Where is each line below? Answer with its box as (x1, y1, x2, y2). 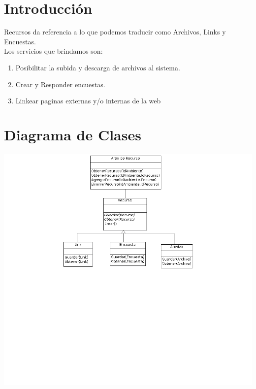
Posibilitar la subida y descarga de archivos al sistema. (15, 62, 180, 72)
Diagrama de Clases (4, 124, 141, 144)
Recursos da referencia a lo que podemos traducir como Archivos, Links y (4, 27, 226, 37)
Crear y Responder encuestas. (15, 79, 105, 89)
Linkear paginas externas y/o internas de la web (15, 96, 161, 106)
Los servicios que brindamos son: (4, 46, 103, 56)
